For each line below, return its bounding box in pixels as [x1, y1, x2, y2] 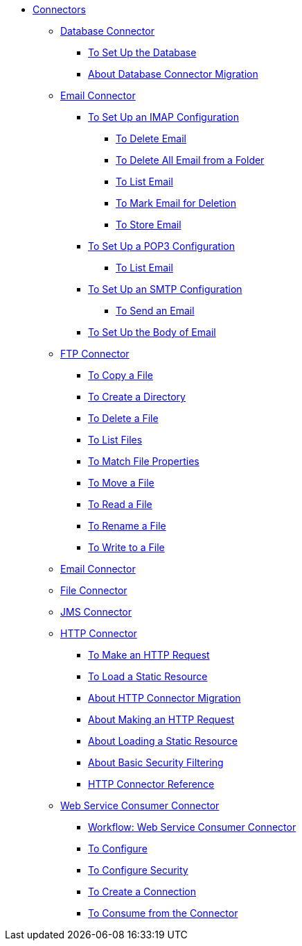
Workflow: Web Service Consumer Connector [88, 821, 296, 833]
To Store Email [116, 219, 181, 230]
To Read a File [88, 498, 152, 510]
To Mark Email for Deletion [116, 197, 236, 209]
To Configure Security [88, 864, 188, 876]
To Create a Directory [88, 391, 186, 403]
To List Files [88, 434, 143, 446]
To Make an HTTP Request [88, 649, 210, 661]
